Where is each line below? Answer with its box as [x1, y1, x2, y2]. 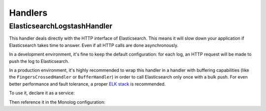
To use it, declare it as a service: [9, 90, 75, 96]
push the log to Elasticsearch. [9, 58, 69, 64]
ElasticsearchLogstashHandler [9, 22, 113, 30]
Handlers [9, 7, 48, 18]
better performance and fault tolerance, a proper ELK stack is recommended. [9, 81, 166, 87]
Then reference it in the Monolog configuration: [9, 99, 105, 105]
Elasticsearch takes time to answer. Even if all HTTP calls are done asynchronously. [9, 42, 179, 48]
